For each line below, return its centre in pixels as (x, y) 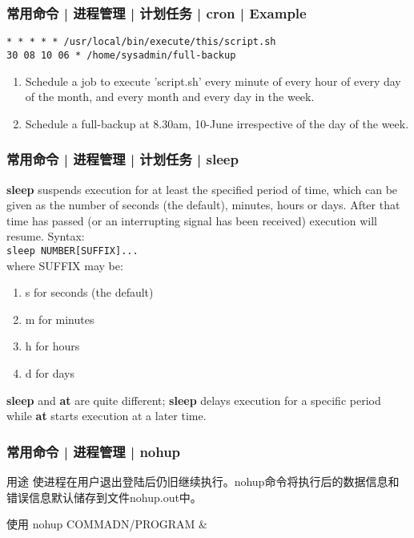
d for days (50, 372)
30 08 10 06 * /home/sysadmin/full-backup (121, 55)
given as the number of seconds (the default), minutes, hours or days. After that (203, 205)
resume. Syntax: (46, 236)
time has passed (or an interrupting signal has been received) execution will (192, 220)
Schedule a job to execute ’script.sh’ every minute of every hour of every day (213, 81)
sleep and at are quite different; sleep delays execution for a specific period (194, 400)
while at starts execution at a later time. (107, 416)
